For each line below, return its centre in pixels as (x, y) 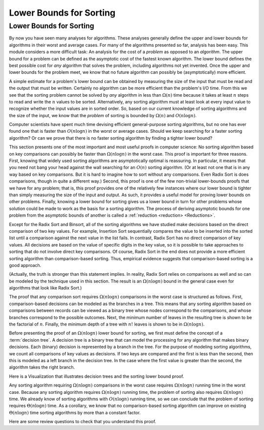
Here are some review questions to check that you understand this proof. (83, 422)
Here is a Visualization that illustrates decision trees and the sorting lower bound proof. (97, 376)
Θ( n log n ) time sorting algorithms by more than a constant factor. (75, 412)
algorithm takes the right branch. (42, 367)
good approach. (25, 265)
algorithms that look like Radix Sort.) (45, 288)
